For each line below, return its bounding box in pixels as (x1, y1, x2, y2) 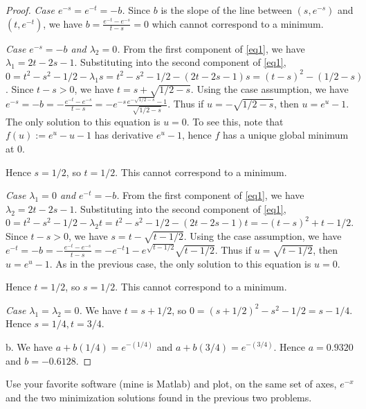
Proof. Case (6, 3, 55, 17)
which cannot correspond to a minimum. (152, 16, 324, 31)
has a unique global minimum (222, 128, 349, 142)
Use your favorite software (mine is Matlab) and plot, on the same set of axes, (6, 376, 337, 391)
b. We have (6, 340, 53, 354)
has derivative (94, 128, 154, 142)
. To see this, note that (186, 114, 284, 128)
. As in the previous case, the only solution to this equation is (49, 256, 311, 270)
